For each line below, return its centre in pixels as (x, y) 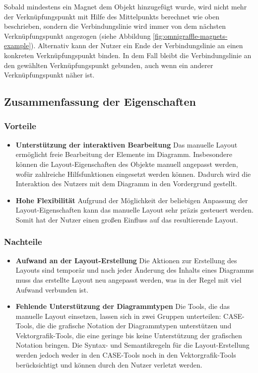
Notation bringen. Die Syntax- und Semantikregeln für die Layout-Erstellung (132, 345)
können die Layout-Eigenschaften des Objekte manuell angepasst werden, (127, 164)
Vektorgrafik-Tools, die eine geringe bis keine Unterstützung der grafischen (129, 335)
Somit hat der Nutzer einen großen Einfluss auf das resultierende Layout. (127, 219)
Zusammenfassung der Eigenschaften (100, 102)
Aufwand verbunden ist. (52, 289)
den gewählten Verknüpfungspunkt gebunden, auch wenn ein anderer (109, 65)
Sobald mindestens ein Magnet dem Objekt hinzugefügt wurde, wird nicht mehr (126, 6)
